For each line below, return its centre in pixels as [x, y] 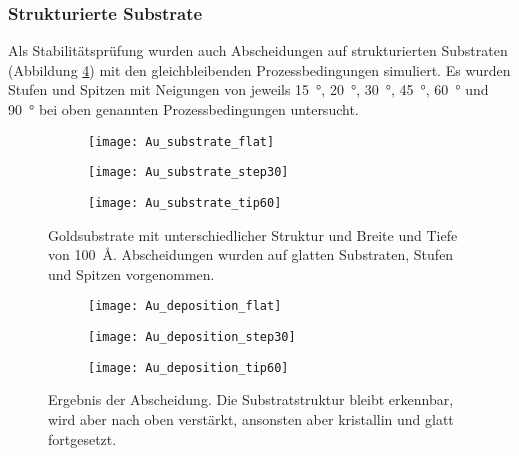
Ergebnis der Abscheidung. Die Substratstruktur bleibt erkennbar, [251, 399]
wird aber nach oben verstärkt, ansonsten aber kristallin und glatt [251, 418]
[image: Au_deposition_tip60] [188, 367]
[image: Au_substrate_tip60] [185, 202]
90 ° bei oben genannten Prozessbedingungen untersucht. [183, 109]
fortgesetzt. [82, 438]
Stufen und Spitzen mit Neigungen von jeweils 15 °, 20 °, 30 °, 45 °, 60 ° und [248, 89]
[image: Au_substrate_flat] [181, 141]
